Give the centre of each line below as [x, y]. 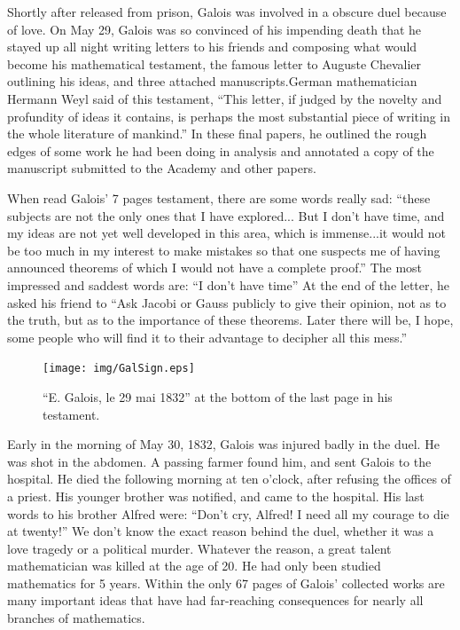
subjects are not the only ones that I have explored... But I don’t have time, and [226, 215]
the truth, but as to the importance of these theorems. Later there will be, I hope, [230, 320]
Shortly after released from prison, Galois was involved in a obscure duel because [227, 12]
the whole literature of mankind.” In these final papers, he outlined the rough [217, 134]
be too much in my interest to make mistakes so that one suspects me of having [224, 250]
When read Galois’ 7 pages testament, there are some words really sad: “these [219, 197]
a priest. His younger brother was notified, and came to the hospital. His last [216, 496]
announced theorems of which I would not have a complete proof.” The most [215, 268]
